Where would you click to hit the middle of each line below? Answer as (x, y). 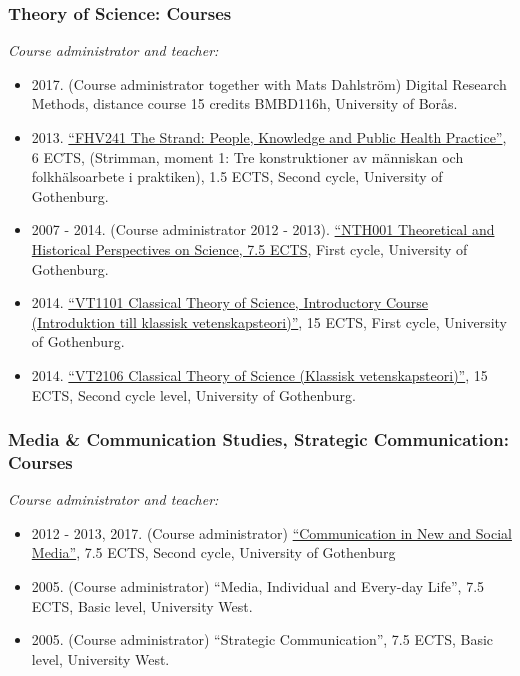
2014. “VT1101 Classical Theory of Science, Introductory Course (230, 302)
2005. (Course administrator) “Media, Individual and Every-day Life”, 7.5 (258, 586)
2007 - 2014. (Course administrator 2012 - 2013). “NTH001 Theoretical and (263, 229)
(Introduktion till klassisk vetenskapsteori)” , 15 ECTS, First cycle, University (269, 321)
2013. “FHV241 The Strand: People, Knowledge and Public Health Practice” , (269, 137)
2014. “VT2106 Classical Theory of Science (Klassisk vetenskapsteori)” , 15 (259, 374)
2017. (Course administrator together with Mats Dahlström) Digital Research (269, 83)
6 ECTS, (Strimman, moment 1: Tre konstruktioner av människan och (247, 156)
